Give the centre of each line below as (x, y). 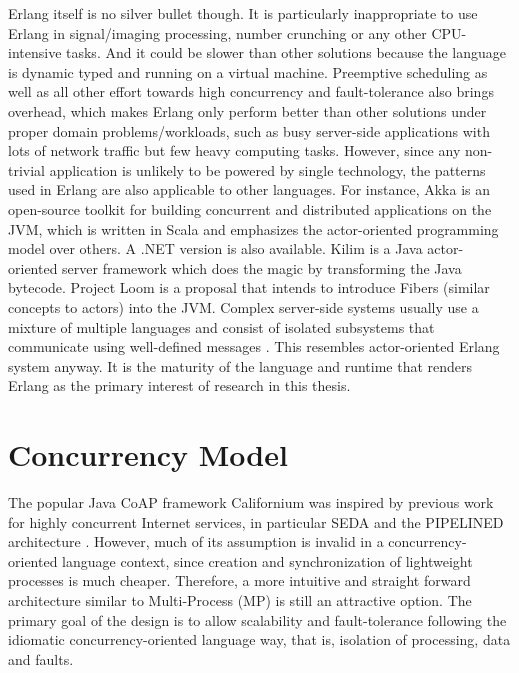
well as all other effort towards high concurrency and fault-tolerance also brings (251, 91)
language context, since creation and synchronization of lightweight (267, 560)
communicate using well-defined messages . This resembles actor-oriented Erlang (254, 346)
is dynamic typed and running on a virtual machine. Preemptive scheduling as (248, 71)
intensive (35, 52)
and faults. (41, 658)
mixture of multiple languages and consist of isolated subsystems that (221, 326)
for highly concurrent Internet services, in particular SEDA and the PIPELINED (256, 521)
